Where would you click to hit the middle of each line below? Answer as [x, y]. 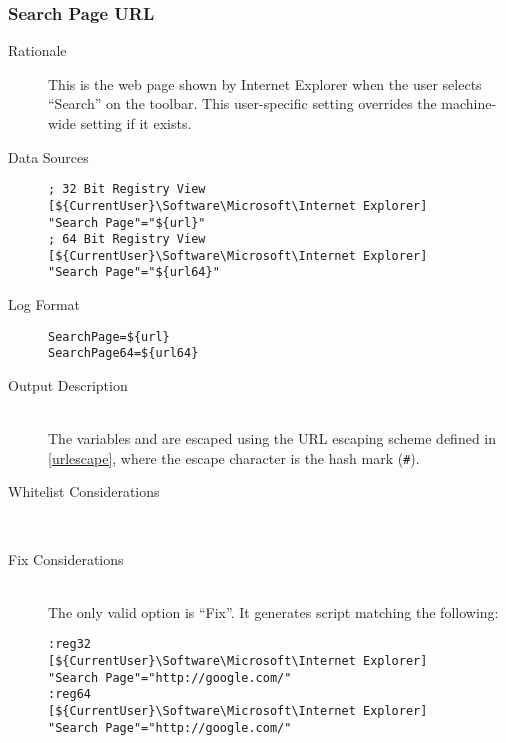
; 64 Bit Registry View [127, 239]
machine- [469, 103]
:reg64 [69, 694]
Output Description [68, 385]
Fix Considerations [66, 558]
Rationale [37, 50]
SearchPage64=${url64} [123, 353]
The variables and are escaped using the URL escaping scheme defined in [272, 438]
